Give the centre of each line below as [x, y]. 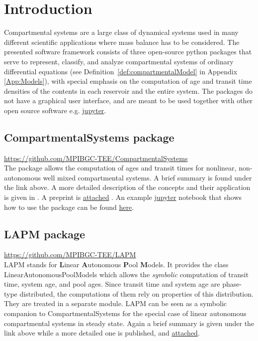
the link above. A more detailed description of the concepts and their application [127, 187]
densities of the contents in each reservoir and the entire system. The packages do [128, 90]
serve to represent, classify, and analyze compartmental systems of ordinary [119, 61]
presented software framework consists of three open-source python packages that [128, 52]
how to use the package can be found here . [69, 207]
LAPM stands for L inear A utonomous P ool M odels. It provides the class [116, 264]
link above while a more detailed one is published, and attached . [102, 333]
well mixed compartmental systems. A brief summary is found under [147, 177]
